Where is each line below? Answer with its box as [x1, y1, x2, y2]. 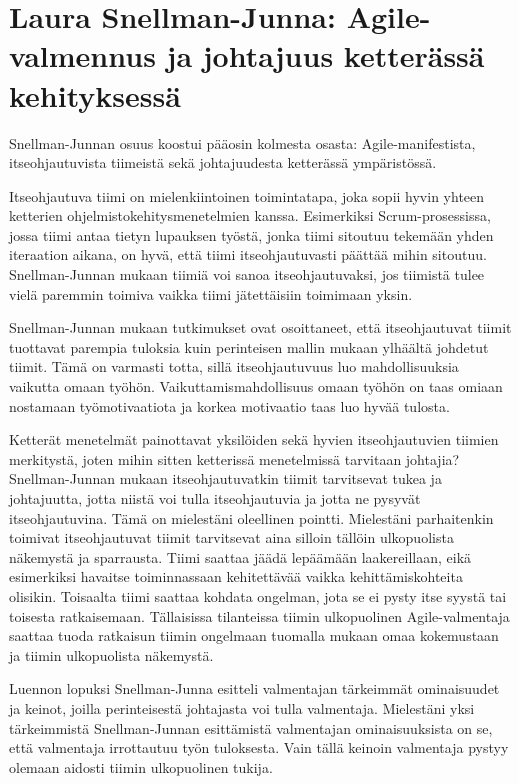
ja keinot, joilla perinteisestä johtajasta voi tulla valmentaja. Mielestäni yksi [9, 697, 475, 718]
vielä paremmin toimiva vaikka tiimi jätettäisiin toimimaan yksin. [9, 283, 413, 304]
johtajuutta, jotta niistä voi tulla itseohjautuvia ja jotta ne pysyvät [9, 488, 421, 508]
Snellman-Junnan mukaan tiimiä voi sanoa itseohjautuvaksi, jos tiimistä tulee [9, 264, 485, 285]
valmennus [9, 35, 156, 76]
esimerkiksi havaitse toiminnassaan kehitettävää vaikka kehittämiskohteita [9, 566, 463, 587]
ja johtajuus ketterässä [166, 35, 485, 76]
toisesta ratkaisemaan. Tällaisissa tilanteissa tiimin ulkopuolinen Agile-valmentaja [9, 605, 510, 626]
